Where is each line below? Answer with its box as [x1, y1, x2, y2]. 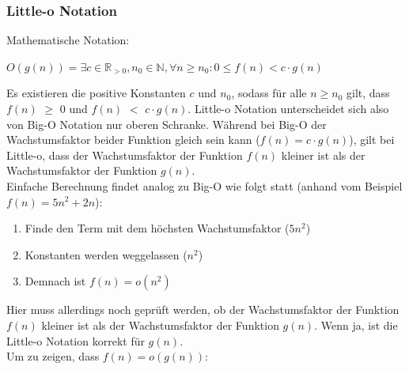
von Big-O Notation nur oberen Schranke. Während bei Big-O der [6, 115, 327, 132]
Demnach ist [25, 273, 86, 289]
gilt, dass [347, 85, 390, 101]
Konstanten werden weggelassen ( [25, 246, 187, 262]
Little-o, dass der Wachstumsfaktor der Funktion [6, 146, 243, 163]
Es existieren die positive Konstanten [6, 85, 186, 101]
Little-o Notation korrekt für [6, 332, 145, 349]
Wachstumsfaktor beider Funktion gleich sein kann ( [6, 131, 260, 148]
